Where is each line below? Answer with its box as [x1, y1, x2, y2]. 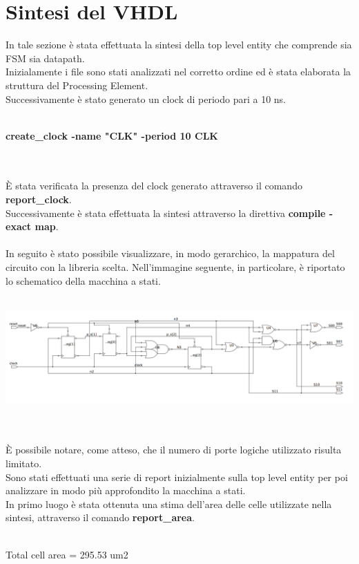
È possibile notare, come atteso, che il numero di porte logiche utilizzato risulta [6, 442, 342, 457]
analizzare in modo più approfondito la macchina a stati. [6, 483, 246, 498]
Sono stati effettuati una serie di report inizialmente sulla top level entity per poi [6, 469, 348, 484]
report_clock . [6, 192, 72, 207]
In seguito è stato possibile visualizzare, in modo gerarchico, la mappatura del [6, 246, 335, 261]
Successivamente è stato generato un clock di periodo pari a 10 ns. [6, 91, 286, 106]
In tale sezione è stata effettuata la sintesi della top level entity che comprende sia [6, 37, 352, 52]
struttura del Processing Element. [6, 77, 148, 92]
